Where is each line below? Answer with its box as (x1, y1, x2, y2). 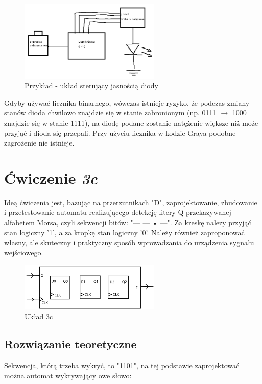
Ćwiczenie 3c (4, 167, 98, 188)
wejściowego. (4, 247, 43, 257)
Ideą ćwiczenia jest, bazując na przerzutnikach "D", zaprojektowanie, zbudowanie (4, 197, 257, 207)
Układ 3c (25, 311, 53, 322)
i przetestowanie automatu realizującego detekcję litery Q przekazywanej (4, 207, 231, 218)
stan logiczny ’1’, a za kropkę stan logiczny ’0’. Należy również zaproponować (4, 227, 245, 237)
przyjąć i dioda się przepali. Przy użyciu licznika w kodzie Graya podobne (4, 127, 236, 138)
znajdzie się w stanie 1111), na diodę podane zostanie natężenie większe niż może (4, 117, 258, 128)
